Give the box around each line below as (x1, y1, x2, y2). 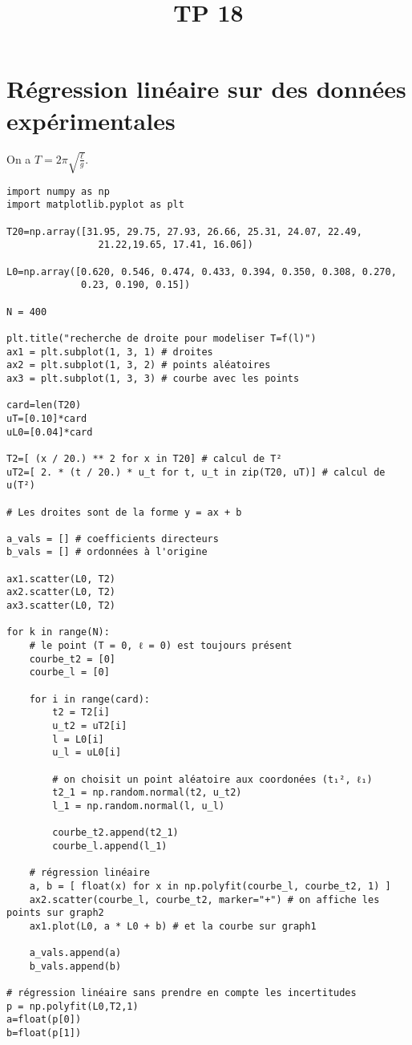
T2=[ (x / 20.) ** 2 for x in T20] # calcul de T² (6, 452, 282, 464)
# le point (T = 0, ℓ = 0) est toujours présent (29, 640, 293, 652)
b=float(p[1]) (6, 1027, 82, 1039)
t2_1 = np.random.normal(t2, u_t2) (52, 787, 242, 799)
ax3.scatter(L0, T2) (6, 600, 116, 612)
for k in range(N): (6, 626, 110, 638)
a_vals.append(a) (29, 947, 122, 959)
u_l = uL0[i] (52, 747, 122, 759)
